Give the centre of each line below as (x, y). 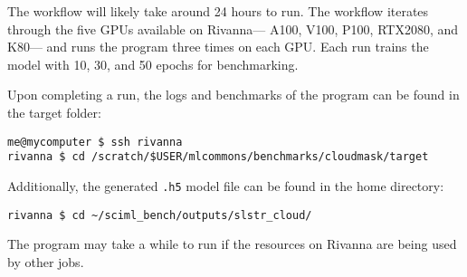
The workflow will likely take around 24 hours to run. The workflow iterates (218, 11)
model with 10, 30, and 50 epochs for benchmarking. (153, 64)
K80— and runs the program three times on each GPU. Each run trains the (218, 47)
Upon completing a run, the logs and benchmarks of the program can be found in (233, 95)
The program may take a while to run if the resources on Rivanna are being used (232, 244)
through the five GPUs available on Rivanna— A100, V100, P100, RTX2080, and (233, 29)
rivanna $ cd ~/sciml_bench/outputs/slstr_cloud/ (160, 215)
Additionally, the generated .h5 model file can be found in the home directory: (226, 185)
